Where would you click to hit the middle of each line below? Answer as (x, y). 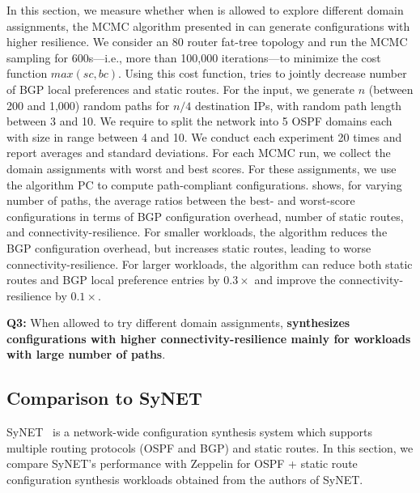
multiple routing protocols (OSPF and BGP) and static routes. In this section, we (210, 447)
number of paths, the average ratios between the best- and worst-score (181, 200)
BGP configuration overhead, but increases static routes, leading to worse (189, 247)
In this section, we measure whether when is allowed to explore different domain (205, 10)
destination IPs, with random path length (298, 105)
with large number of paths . (86, 354)
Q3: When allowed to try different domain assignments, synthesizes (178, 323)
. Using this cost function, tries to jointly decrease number (263, 73)
